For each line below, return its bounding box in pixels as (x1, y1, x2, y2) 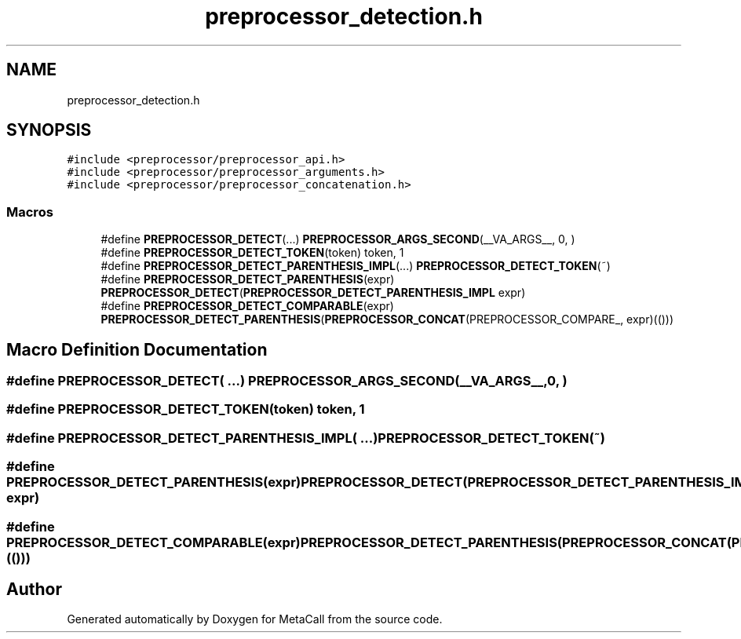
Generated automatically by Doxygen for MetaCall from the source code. (67, 612, 443, 626)
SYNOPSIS (6, 120, 92, 141)
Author (6, 579, 62, 599)
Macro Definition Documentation (6, 339, 268, 360)
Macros (6, 203, 53, 220)
